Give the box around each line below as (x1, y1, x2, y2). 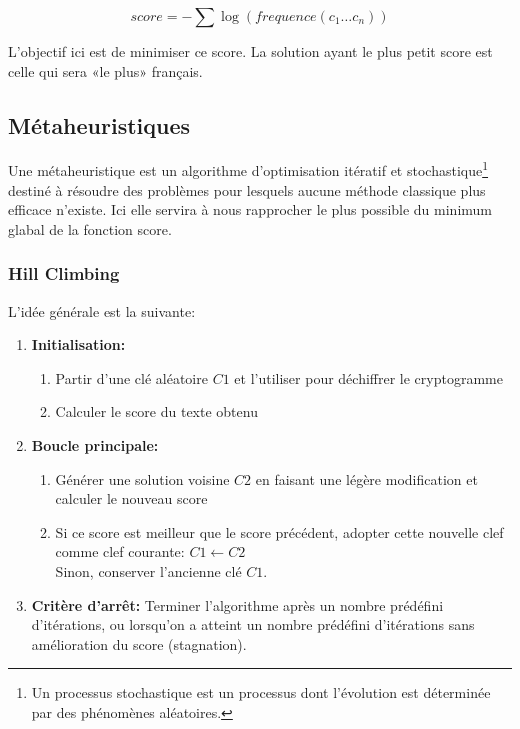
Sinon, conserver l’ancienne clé (55, 560, 242, 581)
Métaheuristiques (8, 109, 191, 140)
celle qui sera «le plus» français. (8, 60, 203, 81)
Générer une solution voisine (55, 468, 230, 489)
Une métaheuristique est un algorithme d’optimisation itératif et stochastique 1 (8, 157, 489, 181)
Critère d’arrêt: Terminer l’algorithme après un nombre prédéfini (31, 594, 444, 615)
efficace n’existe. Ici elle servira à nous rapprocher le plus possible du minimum (8, 199, 493, 220)
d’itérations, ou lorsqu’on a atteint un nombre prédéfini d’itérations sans (31, 614, 475, 635)
